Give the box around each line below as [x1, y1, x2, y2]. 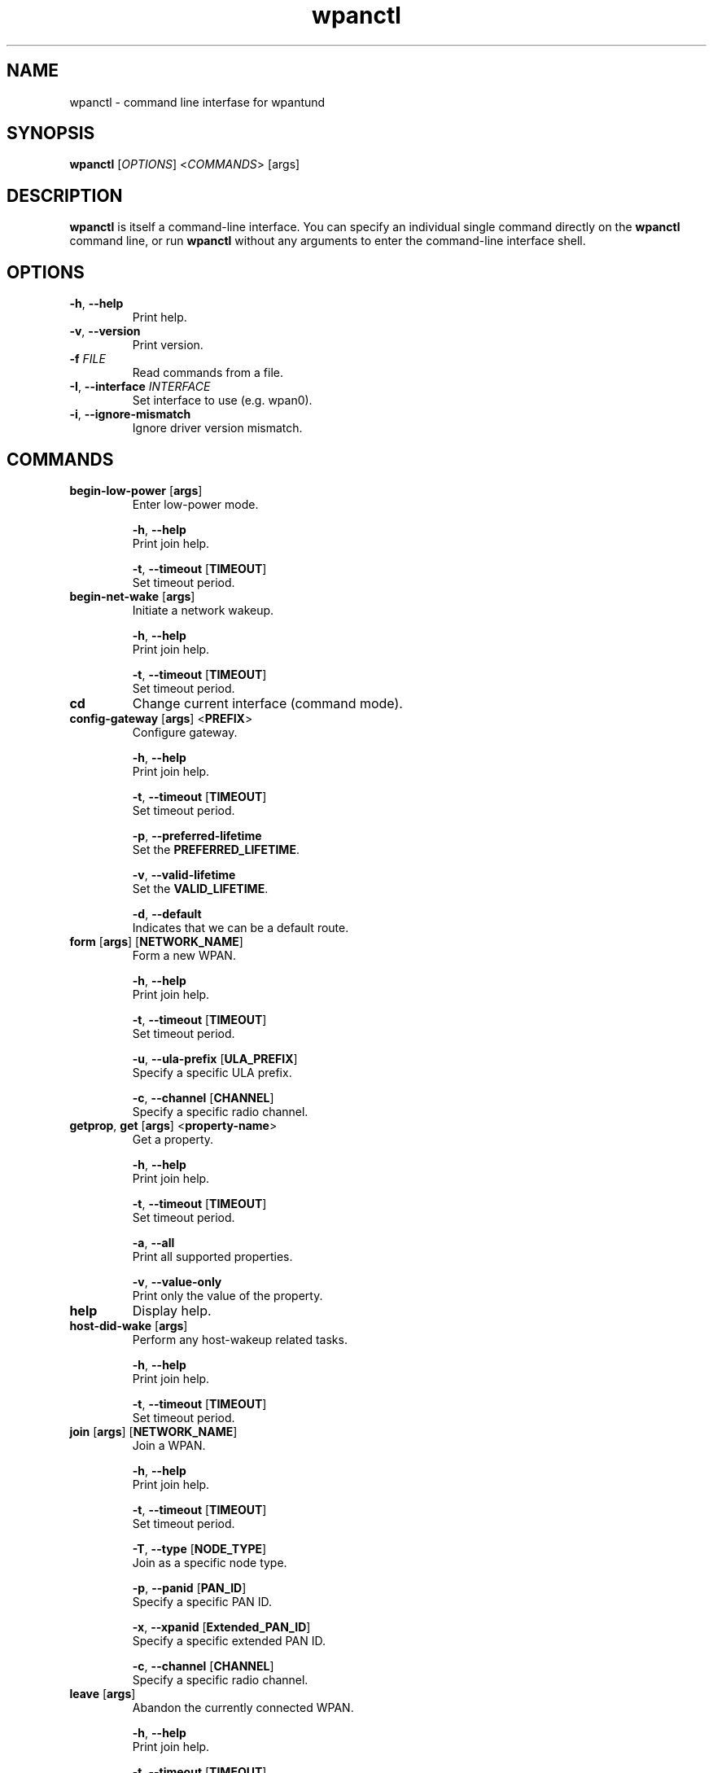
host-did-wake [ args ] [69, 1318, 188, 1333]
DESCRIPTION [7, 185, 123, 206]
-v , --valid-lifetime [132, 867, 236, 882]
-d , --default [132, 906, 202, 921]
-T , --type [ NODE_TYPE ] [132, 1541, 267, 1556]
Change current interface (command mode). [132, 694, 403, 711]
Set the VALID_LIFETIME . [132, 881, 269, 895]
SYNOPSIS [7, 123, 95, 144]
